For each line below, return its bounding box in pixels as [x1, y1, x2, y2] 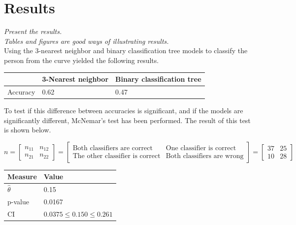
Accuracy [7, 86, 35, 96]
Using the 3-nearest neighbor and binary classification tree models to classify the [4, 45, 248, 56]
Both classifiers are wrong [165, 152, 244, 160]
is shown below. [4, 125, 51, 135]
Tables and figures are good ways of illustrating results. [4, 35, 169, 46]
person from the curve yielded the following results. [4, 55, 159, 65]
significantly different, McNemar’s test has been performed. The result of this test [4, 115, 251, 125]
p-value [7, 196, 29, 206]
